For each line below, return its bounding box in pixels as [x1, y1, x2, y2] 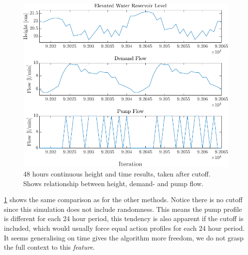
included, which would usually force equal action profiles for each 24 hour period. [4, 223, 245, 233]
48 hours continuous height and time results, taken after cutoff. [23, 169, 211, 179]
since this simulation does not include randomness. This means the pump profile [4, 204, 242, 214]
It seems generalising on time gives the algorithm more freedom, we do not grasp [4, 232, 244, 242]
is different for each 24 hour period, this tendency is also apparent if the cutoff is [4, 213, 244, 223]
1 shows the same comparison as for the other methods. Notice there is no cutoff [4, 194, 243, 205]
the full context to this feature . [4, 242, 95, 252]
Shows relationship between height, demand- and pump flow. [23, 178, 203, 188]
